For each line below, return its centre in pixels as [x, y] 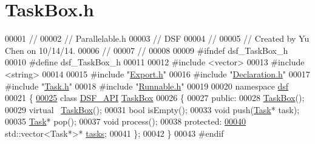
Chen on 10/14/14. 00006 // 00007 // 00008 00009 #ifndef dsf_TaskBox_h [147, 50]
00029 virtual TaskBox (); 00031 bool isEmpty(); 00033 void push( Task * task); [152, 109]
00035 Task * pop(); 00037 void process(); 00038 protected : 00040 [126, 121]
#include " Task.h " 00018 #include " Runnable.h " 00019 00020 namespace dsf [147, 86]
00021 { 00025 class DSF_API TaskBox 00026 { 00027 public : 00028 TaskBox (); [155, 98]
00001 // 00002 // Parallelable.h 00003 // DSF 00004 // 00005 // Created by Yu [157, 38]
